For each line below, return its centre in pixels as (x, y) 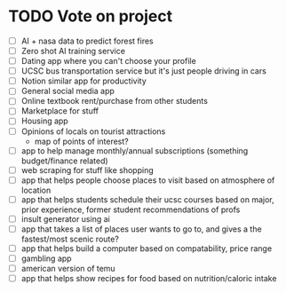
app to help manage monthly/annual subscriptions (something (135, 150)
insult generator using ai (65, 218)
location (36, 190)
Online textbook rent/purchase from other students (114, 101)
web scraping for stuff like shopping (87, 170)
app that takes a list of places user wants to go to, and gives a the (142, 229)
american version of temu (68, 269)
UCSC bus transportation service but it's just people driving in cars (144, 71)
